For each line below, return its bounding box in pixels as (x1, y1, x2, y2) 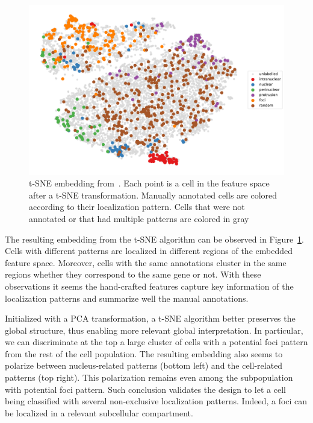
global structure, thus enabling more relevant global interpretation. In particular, (5, 323, 303, 336)
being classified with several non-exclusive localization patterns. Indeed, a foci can (5, 395, 308, 407)
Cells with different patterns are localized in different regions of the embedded (5, 244, 293, 257)
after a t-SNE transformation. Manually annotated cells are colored (29, 188, 277, 201)
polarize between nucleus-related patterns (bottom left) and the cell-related (5, 359, 283, 372)
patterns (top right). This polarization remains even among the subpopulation (5, 371, 293, 384)
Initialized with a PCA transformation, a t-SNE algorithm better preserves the (5, 312, 296, 325)
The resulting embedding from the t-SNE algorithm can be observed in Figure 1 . (5, 232, 305, 245)
